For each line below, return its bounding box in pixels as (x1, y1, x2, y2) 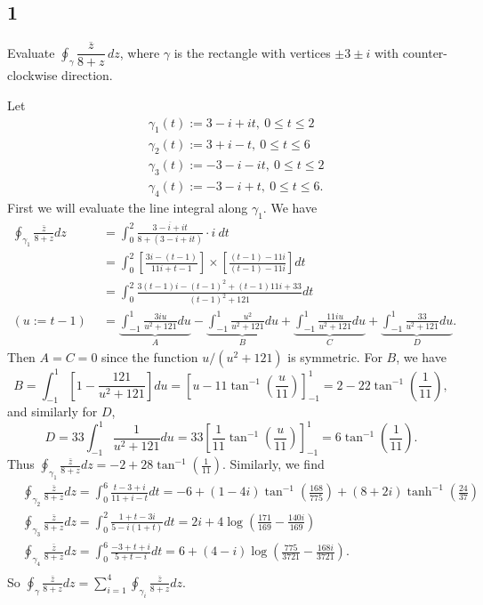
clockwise (7, 66, 58, 85)
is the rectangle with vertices (173, 43, 331, 61)
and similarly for (7, 402, 98, 421)
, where (119, 43, 160, 61)
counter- (402, 43, 447, 61)
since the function (101, 348, 198, 367)
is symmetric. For (287, 348, 382, 367)
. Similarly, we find (221, 455, 325, 473)
